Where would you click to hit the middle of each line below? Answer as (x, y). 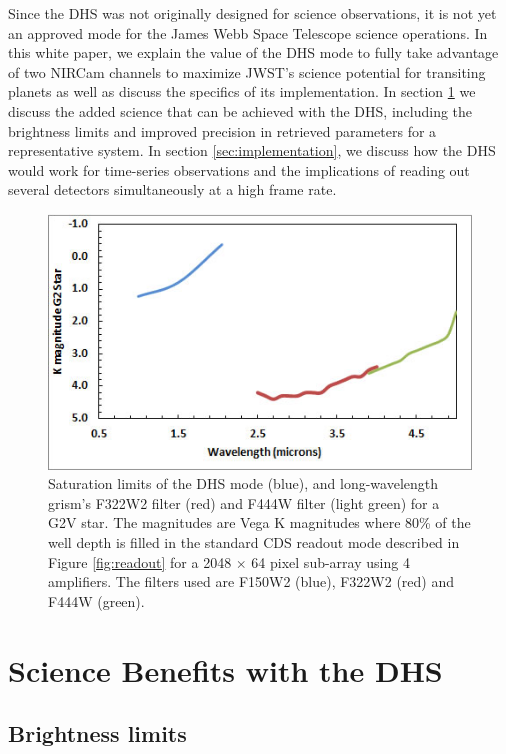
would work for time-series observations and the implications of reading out (239, 169)
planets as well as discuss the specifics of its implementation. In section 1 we (242, 91)
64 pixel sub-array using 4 (330, 561)
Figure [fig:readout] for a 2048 (140, 561)
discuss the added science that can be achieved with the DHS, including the (240, 110)
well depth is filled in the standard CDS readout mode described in (254, 541)
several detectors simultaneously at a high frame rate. (172, 189)
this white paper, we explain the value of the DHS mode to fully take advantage (253, 52)
